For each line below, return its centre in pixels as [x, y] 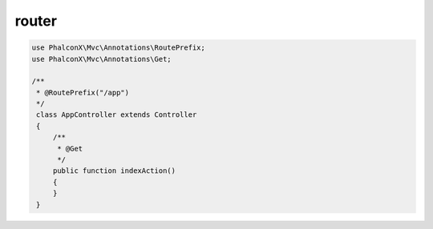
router [36, 21]
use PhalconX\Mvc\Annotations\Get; [101, 59]
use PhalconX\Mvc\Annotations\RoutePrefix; [119, 48]
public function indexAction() [114, 171]
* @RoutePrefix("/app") [83, 92]
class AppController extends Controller [117, 115]
